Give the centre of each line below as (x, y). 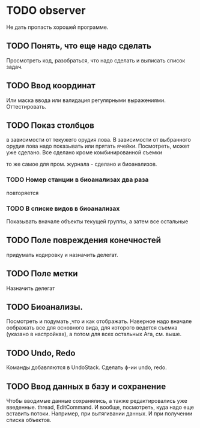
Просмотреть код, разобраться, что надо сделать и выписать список (96, 60)
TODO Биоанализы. (44, 307)
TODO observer (46, 11)
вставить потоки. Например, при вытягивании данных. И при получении (99, 414)
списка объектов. (29, 420)
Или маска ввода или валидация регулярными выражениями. (86, 100)
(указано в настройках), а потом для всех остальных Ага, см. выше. (94, 334)
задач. (14, 67)
